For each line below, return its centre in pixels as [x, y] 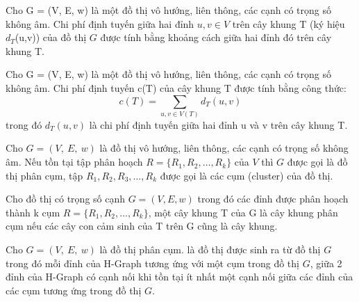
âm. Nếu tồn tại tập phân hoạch [74, 162]
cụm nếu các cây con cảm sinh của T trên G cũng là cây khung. [142, 226]
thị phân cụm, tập [44, 175]
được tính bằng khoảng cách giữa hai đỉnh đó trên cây [216, 37]
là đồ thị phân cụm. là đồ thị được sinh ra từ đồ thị [210, 249]
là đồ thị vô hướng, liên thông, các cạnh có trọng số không [224, 148]
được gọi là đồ [317, 162]
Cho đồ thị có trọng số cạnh [66, 199]
